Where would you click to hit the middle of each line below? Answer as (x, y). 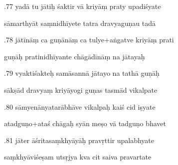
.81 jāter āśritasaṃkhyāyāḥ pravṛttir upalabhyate (79, 140)
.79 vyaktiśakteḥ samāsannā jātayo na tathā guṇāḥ (82, 73)
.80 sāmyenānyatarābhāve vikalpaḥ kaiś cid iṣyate (80, 106)
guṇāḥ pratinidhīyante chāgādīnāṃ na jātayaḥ (75, 56)
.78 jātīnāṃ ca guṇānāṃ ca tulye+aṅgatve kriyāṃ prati (89, 40)
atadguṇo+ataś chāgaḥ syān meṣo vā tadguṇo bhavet (85, 123)
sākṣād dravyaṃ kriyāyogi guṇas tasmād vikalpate (81, 89)
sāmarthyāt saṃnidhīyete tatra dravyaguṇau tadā (80, 23)
